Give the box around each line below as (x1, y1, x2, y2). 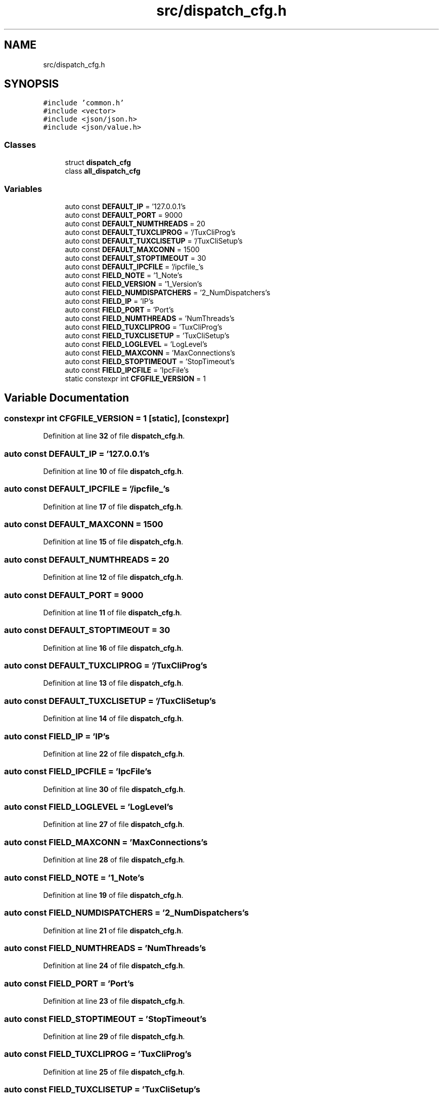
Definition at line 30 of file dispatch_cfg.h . (43, 784, 185, 794)
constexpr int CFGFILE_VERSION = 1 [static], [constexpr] (4, 413, 229, 423)
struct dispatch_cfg (65, 158, 131, 167)
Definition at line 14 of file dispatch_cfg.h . (43, 714, 184, 723)
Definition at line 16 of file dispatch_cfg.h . (43, 643, 184, 652)
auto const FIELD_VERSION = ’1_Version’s (65, 279, 202, 288)
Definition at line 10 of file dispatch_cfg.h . (43, 466, 184, 476)
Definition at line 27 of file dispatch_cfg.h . (43, 820, 185, 829)
